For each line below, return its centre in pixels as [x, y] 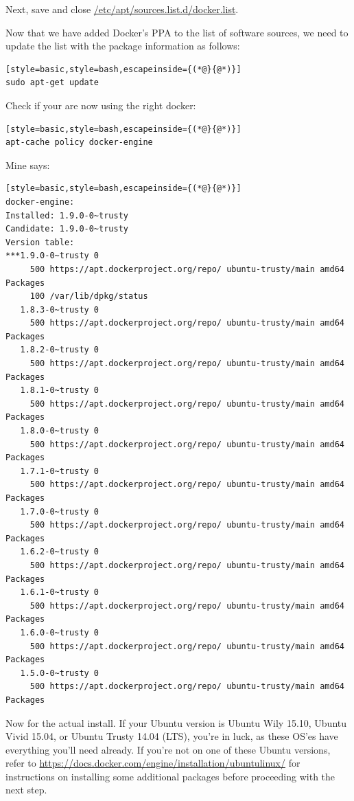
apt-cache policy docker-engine [79, 143]
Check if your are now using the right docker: [101, 105]
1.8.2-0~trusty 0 [60, 350]
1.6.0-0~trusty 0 [60, 632]
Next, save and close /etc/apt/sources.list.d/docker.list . [122, 9]
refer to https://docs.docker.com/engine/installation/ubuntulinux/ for [153, 763]
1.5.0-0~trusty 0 [60, 673]
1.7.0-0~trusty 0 [60, 511]
